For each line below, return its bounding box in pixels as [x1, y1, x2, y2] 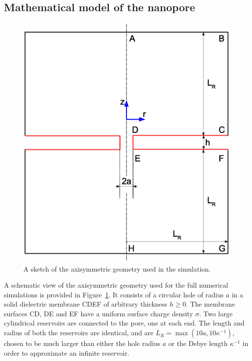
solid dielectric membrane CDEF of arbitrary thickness [4, 299, 167, 309]
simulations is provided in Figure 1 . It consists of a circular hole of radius [4, 289, 224, 299]
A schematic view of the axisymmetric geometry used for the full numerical [4, 280, 228, 290]
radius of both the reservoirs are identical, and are [4, 327, 154, 338]
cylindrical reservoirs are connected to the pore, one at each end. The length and [4, 318, 245, 328]
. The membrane [186, 299, 235, 309]
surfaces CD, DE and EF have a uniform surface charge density [4, 308, 193, 318]
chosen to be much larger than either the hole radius [4, 338, 161, 348]
